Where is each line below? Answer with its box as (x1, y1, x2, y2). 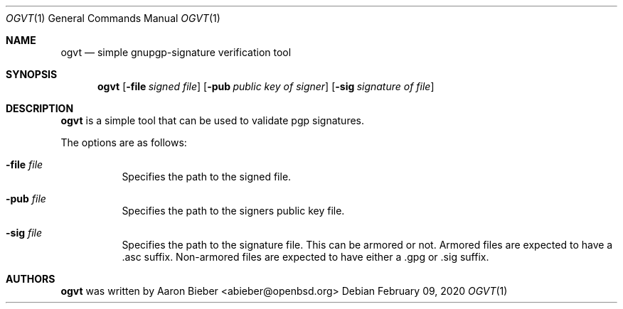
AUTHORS (6, 273, 55, 285)
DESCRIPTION (6, 102, 74, 114)
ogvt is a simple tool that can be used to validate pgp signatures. (60, 114, 365, 126)
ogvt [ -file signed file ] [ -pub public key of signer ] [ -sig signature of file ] (97, 80, 435, 92)
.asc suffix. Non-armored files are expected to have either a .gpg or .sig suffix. (122, 251, 489, 263)
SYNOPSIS (6, 68, 58, 80)
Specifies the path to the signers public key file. (122, 205, 345, 217)
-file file (6, 158, 43, 170)
